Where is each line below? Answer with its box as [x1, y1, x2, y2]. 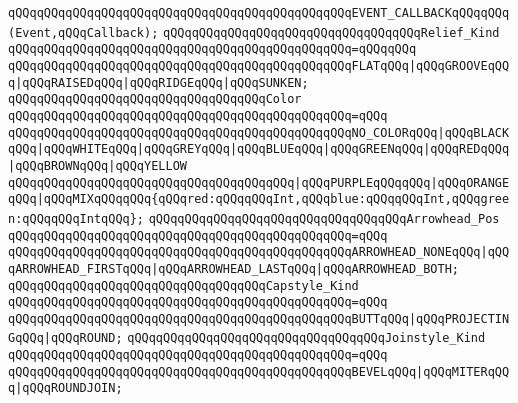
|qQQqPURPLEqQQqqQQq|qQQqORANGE [294, 175, 510, 190]
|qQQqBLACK [437, 125, 510, 140]
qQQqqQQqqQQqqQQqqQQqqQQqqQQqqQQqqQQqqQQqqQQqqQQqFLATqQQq [8, 58, 409, 73]
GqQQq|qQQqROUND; [8, 331, 123, 346]
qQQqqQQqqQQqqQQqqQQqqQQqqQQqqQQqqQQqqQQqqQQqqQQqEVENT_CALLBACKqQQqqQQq [8, 6, 510, 20]
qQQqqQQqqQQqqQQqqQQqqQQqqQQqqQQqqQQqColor [8, 92, 302, 107]
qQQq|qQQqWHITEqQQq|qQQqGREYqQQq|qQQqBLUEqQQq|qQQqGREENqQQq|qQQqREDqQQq [8, 142, 510, 157]
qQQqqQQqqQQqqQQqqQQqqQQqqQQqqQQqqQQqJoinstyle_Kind [127, 331, 486, 346]
